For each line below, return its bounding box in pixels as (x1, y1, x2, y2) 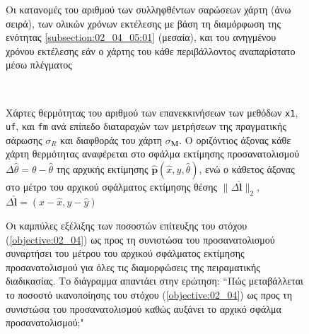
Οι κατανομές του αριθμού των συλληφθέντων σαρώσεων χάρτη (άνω (6, 2, 291, 16)
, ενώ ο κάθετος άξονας (199, 162, 295, 177)
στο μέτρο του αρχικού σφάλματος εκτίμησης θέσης (6, 179, 218, 194)
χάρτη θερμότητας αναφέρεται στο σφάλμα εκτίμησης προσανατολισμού (6, 146, 300, 161)
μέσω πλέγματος (6, 57, 72, 72)
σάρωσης (6, 132, 42, 147)
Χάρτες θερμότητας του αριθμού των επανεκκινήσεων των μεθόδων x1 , (6, 105, 298, 119)
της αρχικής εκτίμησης (56, 162, 148, 177)
